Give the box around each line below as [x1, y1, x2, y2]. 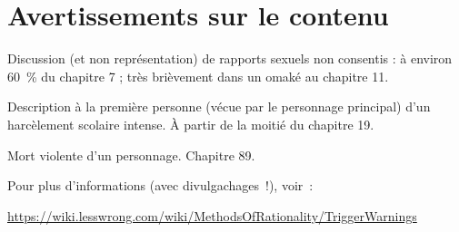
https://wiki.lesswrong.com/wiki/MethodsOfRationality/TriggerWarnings [7, 206, 417, 225]
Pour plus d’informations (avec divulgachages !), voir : [7, 176, 314, 195]
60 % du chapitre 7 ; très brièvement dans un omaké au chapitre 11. [7, 66, 389, 85]
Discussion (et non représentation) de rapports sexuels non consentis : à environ [7, 49, 453, 68]
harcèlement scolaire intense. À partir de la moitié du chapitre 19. [7, 114, 374, 133]
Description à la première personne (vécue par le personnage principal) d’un [7, 97, 431, 116]
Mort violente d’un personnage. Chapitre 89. [7, 145, 255, 164]
